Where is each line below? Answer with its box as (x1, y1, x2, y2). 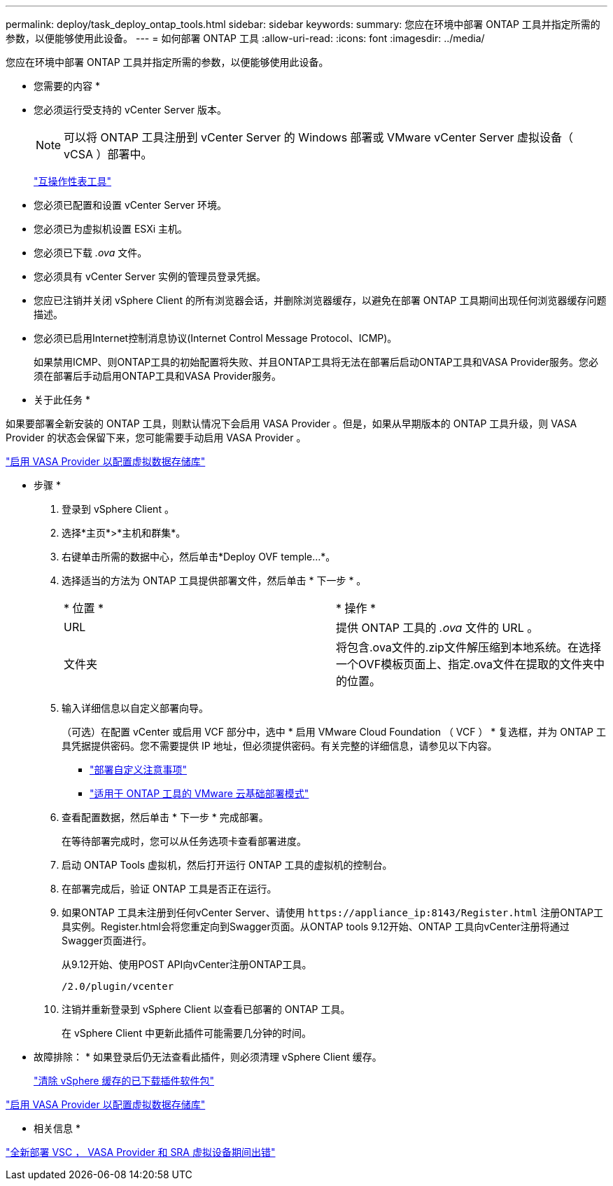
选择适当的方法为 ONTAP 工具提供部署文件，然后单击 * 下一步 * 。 (62, 574, 367, 586)
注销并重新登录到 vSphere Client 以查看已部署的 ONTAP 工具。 (62, 1003, 351, 1015)
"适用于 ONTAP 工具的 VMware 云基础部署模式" (90, 787, 309, 799)
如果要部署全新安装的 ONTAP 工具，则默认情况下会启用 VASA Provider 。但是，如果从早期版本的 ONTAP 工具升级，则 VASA (6, 418, 577, 429)
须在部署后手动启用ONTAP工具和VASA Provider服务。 (34, 370, 282, 382)
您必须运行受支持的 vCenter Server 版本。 (34, 104, 227, 116)
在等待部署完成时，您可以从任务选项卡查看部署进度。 (62, 835, 306, 847)
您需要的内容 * (34, 80, 100, 92)
